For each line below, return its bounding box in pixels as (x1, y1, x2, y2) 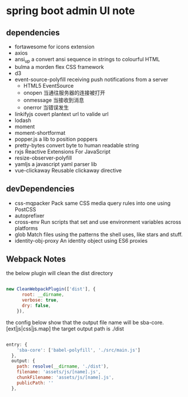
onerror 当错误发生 (23, 104, 69, 111)
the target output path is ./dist (52, 325, 125, 332)
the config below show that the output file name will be (6, 319, 139, 326)
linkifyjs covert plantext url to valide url (14, 110, 109, 117)
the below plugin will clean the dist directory (6, 270, 113, 277)
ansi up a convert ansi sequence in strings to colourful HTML (14, 56, 160, 64)
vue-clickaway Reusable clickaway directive (14, 167, 122, 174)
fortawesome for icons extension (14, 43, 95, 50)
